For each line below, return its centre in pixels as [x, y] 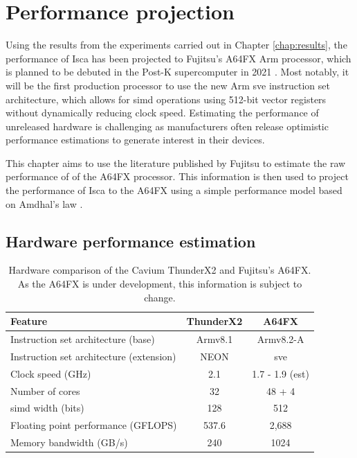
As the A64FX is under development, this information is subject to [160, 284]
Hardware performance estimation [131, 241]
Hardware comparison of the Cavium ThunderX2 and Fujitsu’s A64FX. [160, 270]
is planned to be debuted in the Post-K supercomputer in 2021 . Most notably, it [177, 72]
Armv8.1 [214, 339]
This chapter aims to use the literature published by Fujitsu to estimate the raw [176, 162]
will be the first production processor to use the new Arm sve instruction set [168, 85]
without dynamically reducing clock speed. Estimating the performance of [162, 113]
